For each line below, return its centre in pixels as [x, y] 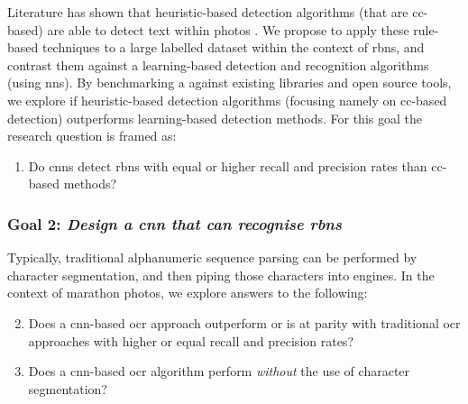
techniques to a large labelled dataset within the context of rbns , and [233, 47]
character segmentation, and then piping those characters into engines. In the [221, 275]
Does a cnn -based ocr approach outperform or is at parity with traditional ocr [244, 322]
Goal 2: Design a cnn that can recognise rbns [174, 223]
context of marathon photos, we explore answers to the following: [188, 293]
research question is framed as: [92, 136]
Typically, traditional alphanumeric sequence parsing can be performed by [212, 257]
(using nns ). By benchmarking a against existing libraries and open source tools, [229, 83]
